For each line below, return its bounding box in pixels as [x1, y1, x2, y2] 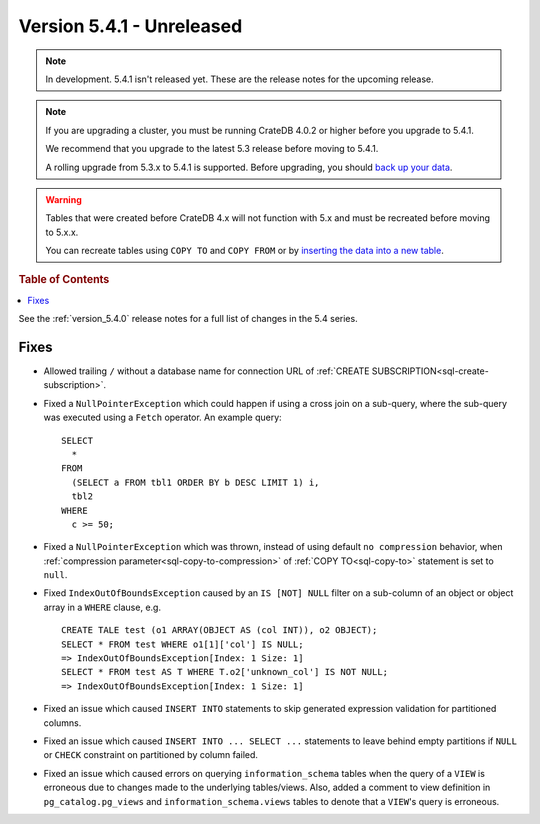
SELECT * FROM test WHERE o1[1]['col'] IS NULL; [61, 638, 304, 650]
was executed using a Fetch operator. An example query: [43, 411, 282, 424]
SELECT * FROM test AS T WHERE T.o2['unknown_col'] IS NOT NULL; [61, 666, 389, 678]
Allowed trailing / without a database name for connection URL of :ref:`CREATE [43, 365, 370, 377]
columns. [43, 716, 82, 729]
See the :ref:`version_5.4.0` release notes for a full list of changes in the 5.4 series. [18, 313, 359, 325]
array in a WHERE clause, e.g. [43, 601, 162, 613]
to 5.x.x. [45, 226, 79, 238]
